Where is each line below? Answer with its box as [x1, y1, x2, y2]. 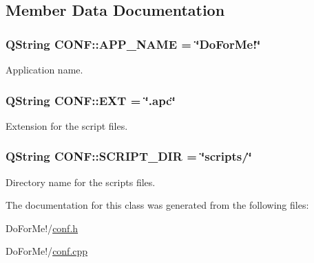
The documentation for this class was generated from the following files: [6, 198, 309, 212]
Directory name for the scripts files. [6, 174, 156, 189]
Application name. [6, 62, 83, 76]
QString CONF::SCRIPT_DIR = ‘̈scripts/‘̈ [6, 148, 252, 165]
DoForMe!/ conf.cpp [6, 244, 88, 258]
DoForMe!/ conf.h [6, 220, 78, 235]
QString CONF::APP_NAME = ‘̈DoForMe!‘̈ [6, 35, 261, 52]
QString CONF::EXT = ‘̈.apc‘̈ [6, 91, 176, 108]
